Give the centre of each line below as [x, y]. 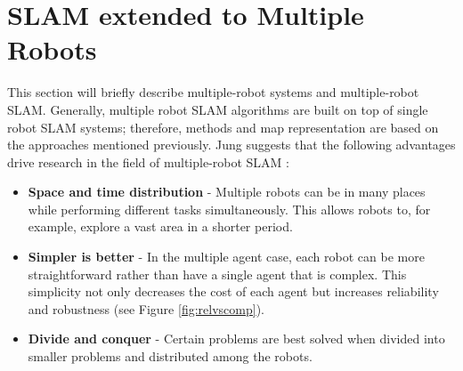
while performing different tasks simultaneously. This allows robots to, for [229, 209]
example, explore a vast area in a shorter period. [160, 226]
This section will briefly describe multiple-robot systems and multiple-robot [213, 92]
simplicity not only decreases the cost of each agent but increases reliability [233, 291]
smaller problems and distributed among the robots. [170, 356]
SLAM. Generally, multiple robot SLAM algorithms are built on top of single [218, 109]
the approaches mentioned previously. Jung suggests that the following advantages [231, 145]
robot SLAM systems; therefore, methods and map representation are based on [223, 127]
